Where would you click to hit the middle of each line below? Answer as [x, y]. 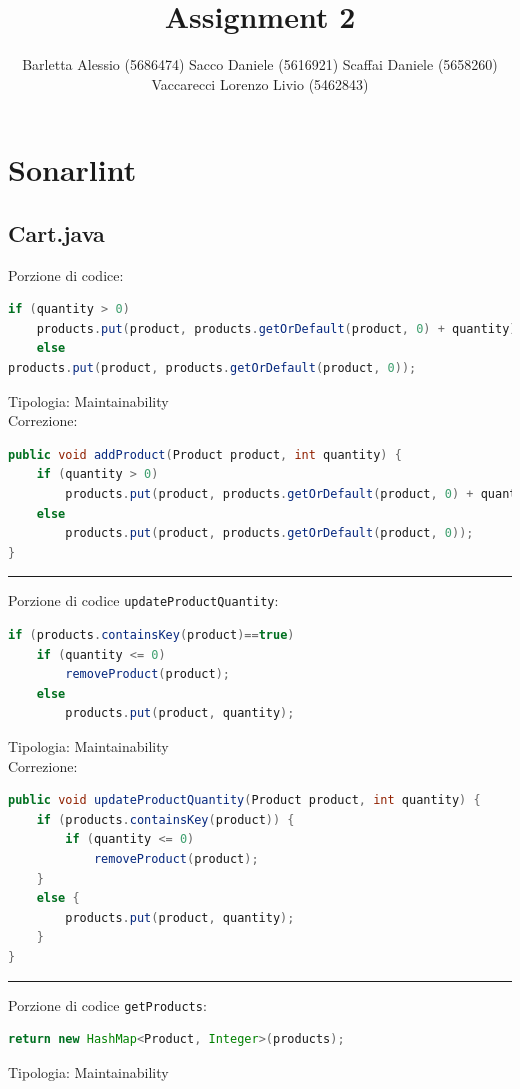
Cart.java [56, 232]
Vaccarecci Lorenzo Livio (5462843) [260, 83]
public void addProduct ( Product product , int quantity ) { [205, 454]
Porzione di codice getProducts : [107, 1004]
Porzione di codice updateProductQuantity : [143, 600]
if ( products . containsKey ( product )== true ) [151, 635]
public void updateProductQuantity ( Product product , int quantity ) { [244, 800]
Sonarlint [72, 169]
